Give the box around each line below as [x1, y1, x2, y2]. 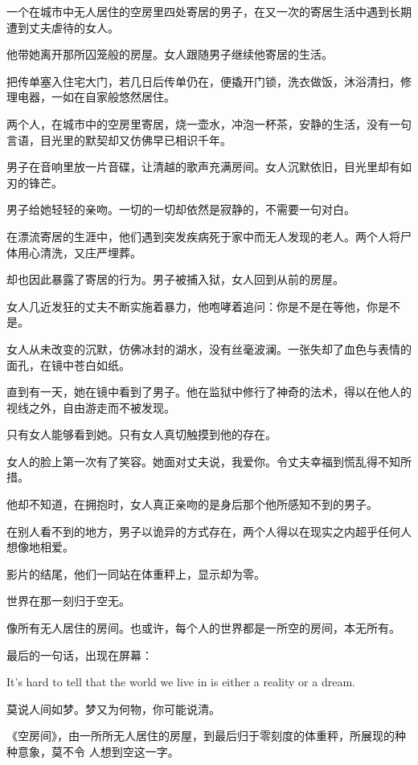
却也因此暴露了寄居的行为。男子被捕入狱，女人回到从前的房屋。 [6, 271, 344, 288]
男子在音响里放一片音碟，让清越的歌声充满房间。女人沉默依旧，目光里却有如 [6, 158, 412, 175]
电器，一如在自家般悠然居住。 [17, 88, 175, 105]
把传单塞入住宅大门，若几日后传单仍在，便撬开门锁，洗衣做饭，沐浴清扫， [6, 72, 400, 89]
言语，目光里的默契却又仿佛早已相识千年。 [6, 131, 232, 148]
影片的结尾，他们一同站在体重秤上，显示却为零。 [6, 565, 265, 582]
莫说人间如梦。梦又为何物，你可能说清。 [6, 700, 220, 717]
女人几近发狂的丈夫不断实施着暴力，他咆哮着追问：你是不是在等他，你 [6, 297, 378, 314]
